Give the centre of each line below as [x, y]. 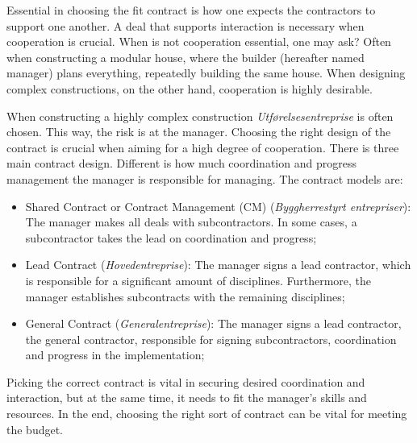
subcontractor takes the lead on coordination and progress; [171, 237]
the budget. [35, 429]
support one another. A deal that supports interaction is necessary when [186, 25]
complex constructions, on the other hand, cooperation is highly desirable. [190, 88]
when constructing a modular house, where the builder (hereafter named [186, 57]
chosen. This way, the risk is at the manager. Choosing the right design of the [199, 132]
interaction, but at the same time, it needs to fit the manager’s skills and [187, 397]
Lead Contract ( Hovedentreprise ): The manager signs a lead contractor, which [218, 265]
